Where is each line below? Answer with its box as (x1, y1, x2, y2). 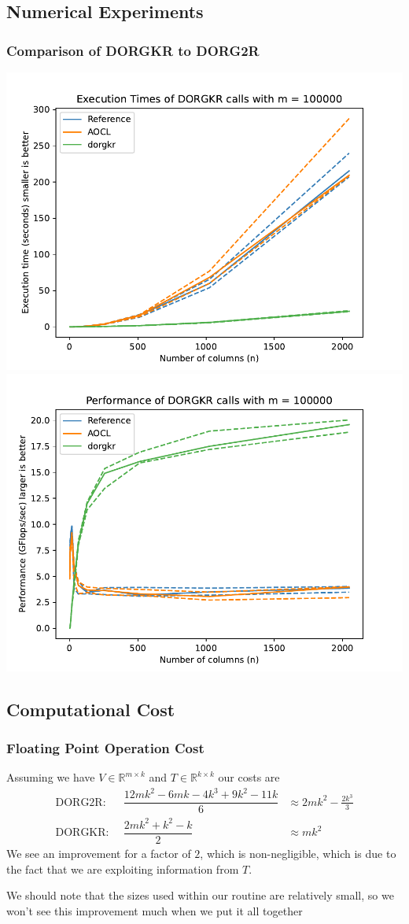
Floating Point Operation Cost (6, 737, 204, 757)
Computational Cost (6, 697, 175, 721)
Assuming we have (6, 769, 95, 785)
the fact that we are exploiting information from (6, 860, 239, 877)
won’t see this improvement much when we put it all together (6, 902, 303, 918)
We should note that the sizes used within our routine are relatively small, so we (6, 887, 394, 904)
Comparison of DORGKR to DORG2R (6, 40, 260, 60)
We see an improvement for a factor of (6, 845, 191, 861)
